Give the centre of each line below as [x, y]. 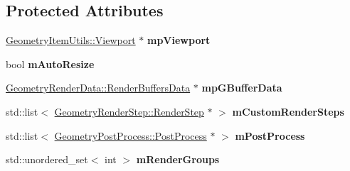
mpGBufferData [242, 88]
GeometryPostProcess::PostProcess [131, 135]
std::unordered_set [47, 159]
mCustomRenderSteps [288, 111]
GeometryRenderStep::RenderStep [129, 111]
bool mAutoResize [50, 64]
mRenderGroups [178, 159]
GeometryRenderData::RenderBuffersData [98, 88]
